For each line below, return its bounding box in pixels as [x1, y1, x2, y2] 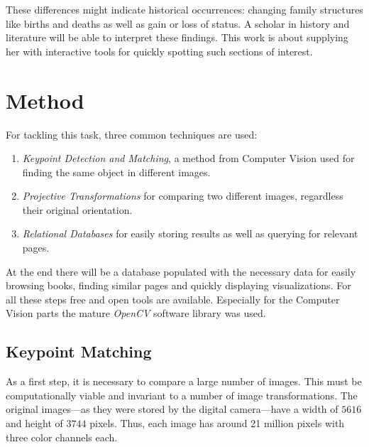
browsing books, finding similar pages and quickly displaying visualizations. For [6, 278, 351, 293]
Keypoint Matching [6, 340, 152, 362]
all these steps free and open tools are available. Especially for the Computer [6, 291, 340, 306]
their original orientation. [22, 202, 133, 217]
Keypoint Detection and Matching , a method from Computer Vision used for [22, 151, 355, 166]
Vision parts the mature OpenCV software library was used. [6, 306, 266, 321]
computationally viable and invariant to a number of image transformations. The [6, 387, 358, 402]
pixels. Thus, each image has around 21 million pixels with [89, 416, 345, 431]
